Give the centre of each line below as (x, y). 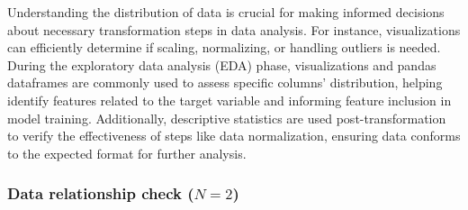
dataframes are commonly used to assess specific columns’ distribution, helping (225, 82)
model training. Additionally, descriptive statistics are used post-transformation (227, 118)
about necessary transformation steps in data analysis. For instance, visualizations (234, 29)
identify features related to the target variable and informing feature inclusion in (229, 100)
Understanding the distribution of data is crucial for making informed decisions (226, 12)
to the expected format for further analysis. (127, 153)
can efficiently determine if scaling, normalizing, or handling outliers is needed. (224, 47)
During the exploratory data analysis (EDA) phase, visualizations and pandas (222, 64)
